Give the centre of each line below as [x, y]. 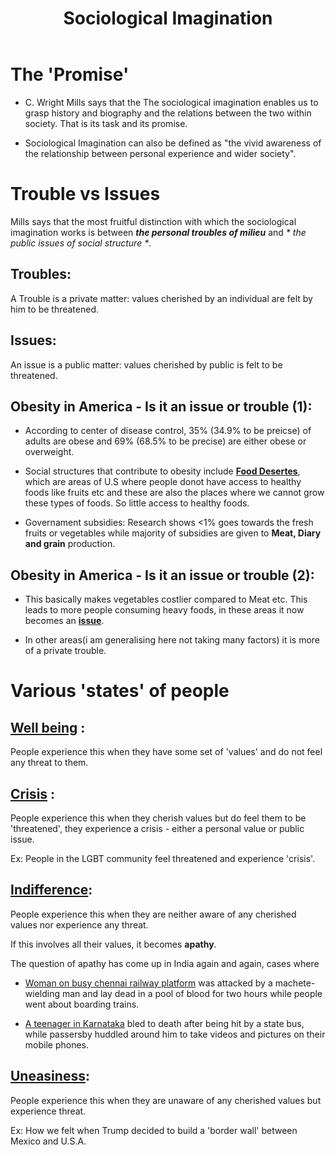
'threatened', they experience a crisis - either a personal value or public [157, 828]
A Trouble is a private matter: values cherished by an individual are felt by [161, 298]
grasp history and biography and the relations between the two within [168, 113]
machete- [295, 983]
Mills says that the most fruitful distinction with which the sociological [153, 221]
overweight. [49, 452]
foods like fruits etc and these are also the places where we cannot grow [174, 493]
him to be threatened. [55, 309]
